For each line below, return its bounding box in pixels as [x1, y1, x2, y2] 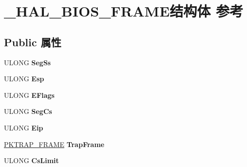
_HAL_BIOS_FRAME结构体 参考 [4, 1, 244, 21]
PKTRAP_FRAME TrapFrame [4, 139, 104, 149]
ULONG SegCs [4, 106, 52, 116]
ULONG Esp [4, 74, 44, 84]
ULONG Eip [4, 122, 43, 132]
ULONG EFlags [4, 90, 55, 100]
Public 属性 [4, 34, 62, 49]
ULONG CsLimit [4, 155, 59, 166]
